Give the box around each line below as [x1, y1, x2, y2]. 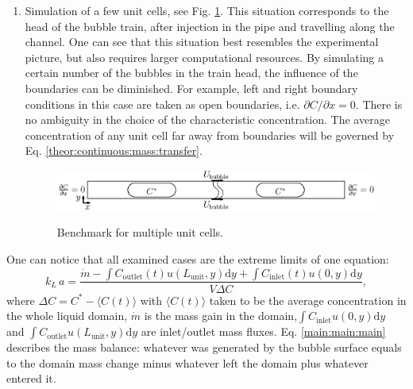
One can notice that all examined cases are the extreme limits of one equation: [6, 250, 389, 267]
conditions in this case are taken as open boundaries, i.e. [25, 95, 300, 112]
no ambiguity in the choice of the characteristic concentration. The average [25, 111, 390, 128]
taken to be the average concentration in [209, 291, 407, 308]
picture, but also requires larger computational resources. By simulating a [25, 48, 384, 65]
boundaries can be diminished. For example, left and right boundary [25, 79, 358, 96]
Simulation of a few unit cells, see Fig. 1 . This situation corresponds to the [25, 2, 389, 18]
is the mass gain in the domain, [144, 307, 298, 324]
